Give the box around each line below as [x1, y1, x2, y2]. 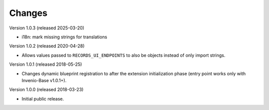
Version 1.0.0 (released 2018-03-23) [9, 87, 84, 93]
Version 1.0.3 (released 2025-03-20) [9, 25, 85, 31]
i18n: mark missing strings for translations [21, 34, 107, 40]
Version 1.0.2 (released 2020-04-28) [9, 43, 85, 49]
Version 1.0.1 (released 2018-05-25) [9, 61, 82, 67]
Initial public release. [21, 96, 64, 102]
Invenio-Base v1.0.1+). [21, 77, 67, 83]
